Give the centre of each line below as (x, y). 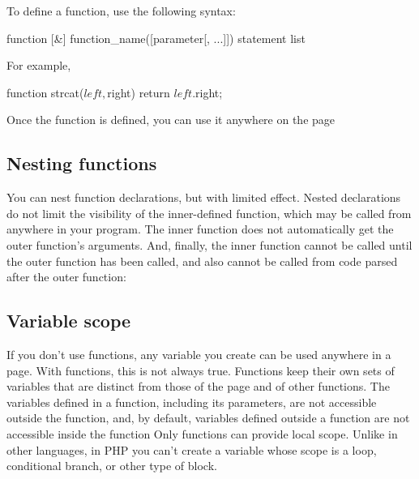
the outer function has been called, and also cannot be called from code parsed (202, 261)
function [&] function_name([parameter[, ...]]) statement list (156, 38)
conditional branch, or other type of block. (112, 466)
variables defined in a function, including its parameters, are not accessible (192, 402)
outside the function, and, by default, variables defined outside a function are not (208, 418)
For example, (39, 65)
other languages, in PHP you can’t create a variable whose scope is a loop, (192, 449)
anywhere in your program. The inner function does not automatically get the (200, 229)
